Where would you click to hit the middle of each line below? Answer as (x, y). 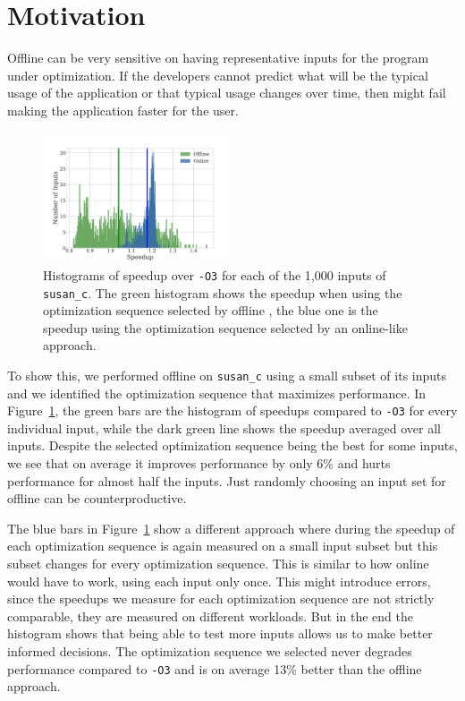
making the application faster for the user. (123, 110)
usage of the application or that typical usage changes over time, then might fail (227, 93)
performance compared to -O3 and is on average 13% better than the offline (215, 668)
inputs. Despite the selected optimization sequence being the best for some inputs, (232, 445)
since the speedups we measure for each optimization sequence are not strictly (221, 598)
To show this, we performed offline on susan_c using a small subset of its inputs (227, 375)
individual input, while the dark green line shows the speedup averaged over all (224, 427)
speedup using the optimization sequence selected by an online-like (225, 327)
